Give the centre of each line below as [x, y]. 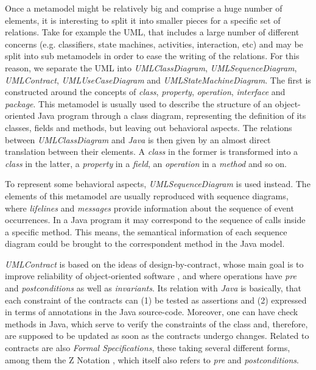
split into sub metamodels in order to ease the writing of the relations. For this [152, 56]
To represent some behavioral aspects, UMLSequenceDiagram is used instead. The [158, 184]
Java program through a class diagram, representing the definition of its [172, 116]
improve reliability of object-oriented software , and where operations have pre [151, 276]
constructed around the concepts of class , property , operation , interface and [145, 92]
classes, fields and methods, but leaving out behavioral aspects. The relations [149, 127]
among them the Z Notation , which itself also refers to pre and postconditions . [152, 359]
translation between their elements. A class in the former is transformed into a [152, 151]
